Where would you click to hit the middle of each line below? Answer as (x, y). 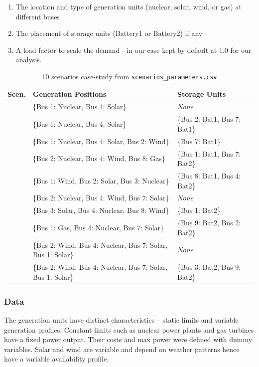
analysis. (29, 60)
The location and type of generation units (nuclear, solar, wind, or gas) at (129, 6)
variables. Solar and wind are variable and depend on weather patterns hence (122, 349)
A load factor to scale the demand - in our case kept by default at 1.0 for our (133, 50)
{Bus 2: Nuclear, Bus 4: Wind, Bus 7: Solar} (101, 198)
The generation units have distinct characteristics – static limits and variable (121, 319)
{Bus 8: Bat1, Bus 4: (209, 176)
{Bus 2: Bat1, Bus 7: (209, 119)
